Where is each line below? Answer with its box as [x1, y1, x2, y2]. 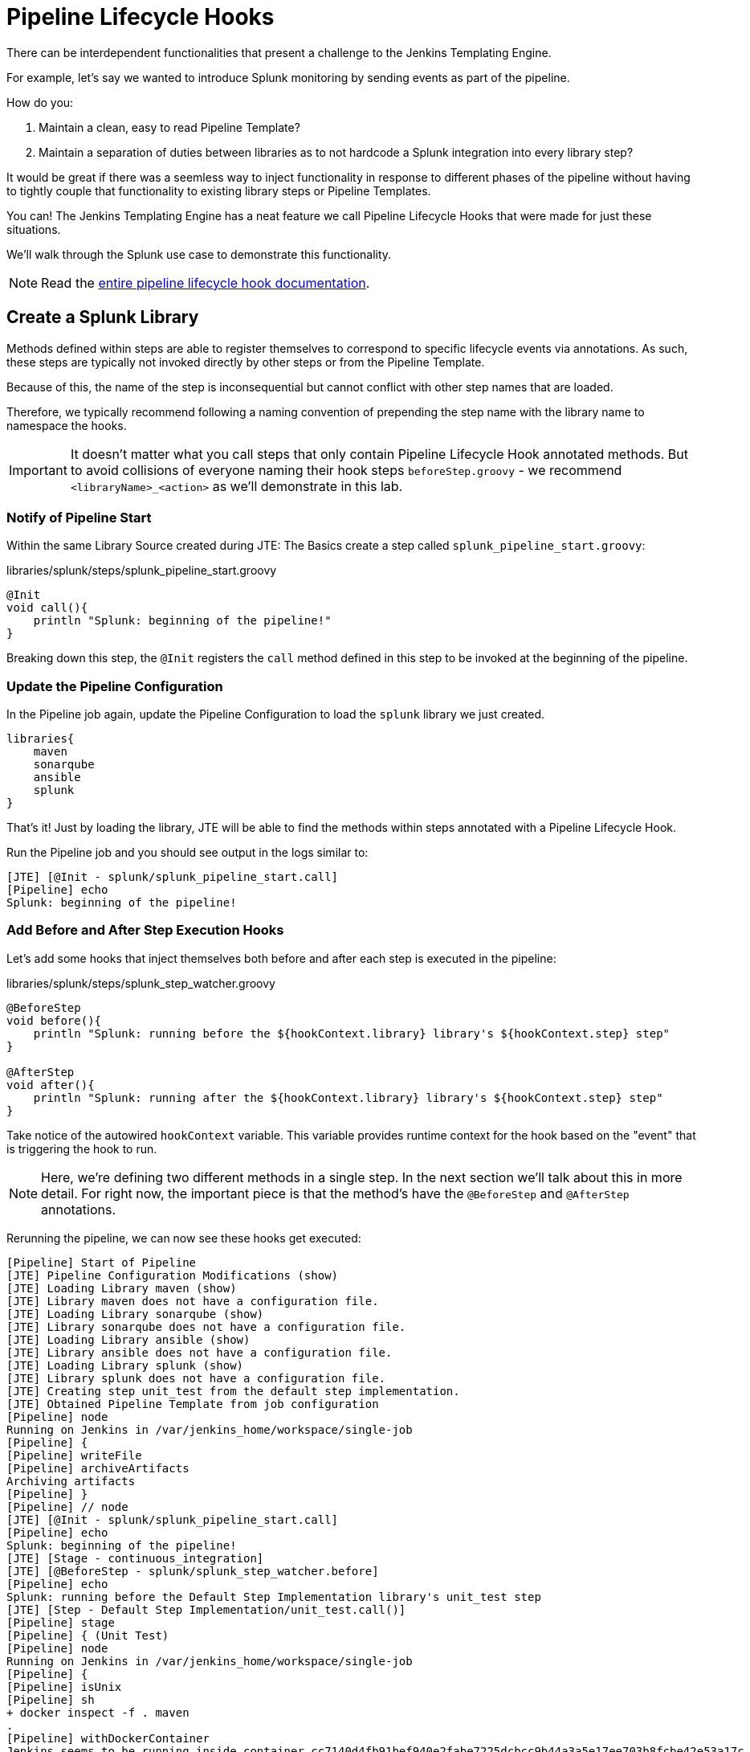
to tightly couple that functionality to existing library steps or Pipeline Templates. [6, 183, 431, 198]
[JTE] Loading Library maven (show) [6, 1281, 237, 1295]
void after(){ [6, 1078, 95, 1091]
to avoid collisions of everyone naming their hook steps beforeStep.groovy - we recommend [70, 461, 622, 478]
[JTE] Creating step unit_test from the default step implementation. [6, 1384, 460, 1398]
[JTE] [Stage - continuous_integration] [6, 1551, 264, 1565]
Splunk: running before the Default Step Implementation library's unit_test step [6, 1590, 541, 1603]
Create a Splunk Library [6, 307, 199, 328]
